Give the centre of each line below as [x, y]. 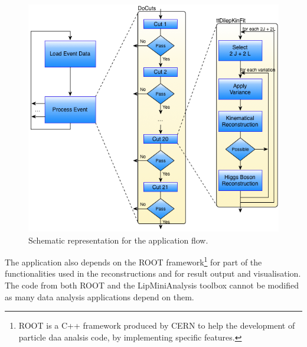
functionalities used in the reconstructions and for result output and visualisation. [153, 273]
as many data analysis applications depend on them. [99, 296]
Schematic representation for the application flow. [118, 240]
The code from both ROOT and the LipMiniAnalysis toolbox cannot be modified [152, 285]
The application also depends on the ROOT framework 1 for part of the [133, 261]
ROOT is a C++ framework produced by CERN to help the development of [157, 325]
